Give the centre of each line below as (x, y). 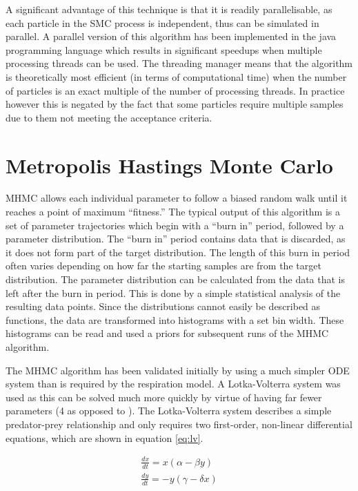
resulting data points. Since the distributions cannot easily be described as (163, 306)
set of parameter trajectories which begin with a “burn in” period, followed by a (175, 225)
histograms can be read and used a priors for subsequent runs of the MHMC (167, 333)
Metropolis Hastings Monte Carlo (169, 165)
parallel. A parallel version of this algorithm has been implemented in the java (171, 36)
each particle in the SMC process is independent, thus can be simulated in (162, 22)
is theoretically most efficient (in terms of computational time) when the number (176, 76)
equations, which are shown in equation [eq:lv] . (105, 437)
